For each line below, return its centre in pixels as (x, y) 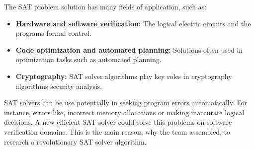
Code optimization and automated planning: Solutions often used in (129, 49)
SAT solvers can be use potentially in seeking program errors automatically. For (126, 103)
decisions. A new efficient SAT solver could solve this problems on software (118, 122)
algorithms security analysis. (59, 86)
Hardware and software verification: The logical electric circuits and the (133, 23)
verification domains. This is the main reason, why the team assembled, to (117, 131)
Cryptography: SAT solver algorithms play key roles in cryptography (124, 76)
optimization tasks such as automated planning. (88, 59)
